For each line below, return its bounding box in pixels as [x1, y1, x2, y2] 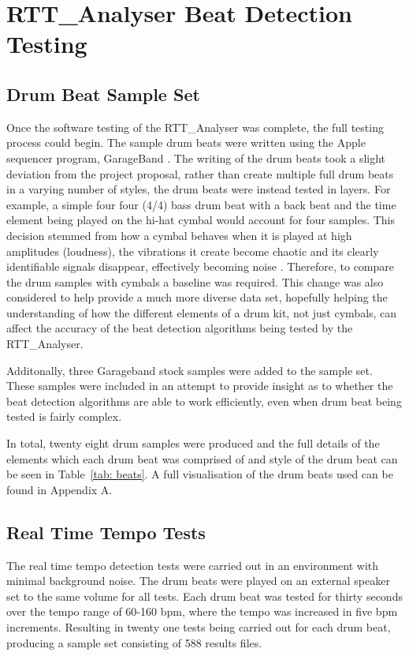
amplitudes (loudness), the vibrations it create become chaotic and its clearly [6, 242, 379, 259]
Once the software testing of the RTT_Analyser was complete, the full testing [6, 118, 384, 135]
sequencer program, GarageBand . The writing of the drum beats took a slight [6, 149, 386, 166]
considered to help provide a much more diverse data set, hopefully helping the [6, 289, 388, 306]
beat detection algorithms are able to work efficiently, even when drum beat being [6, 392, 402, 409]
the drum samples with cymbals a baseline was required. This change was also [6, 273, 384, 290]
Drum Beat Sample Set [6, 81, 200, 106]
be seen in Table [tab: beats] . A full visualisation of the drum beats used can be [6, 466, 393, 482]
